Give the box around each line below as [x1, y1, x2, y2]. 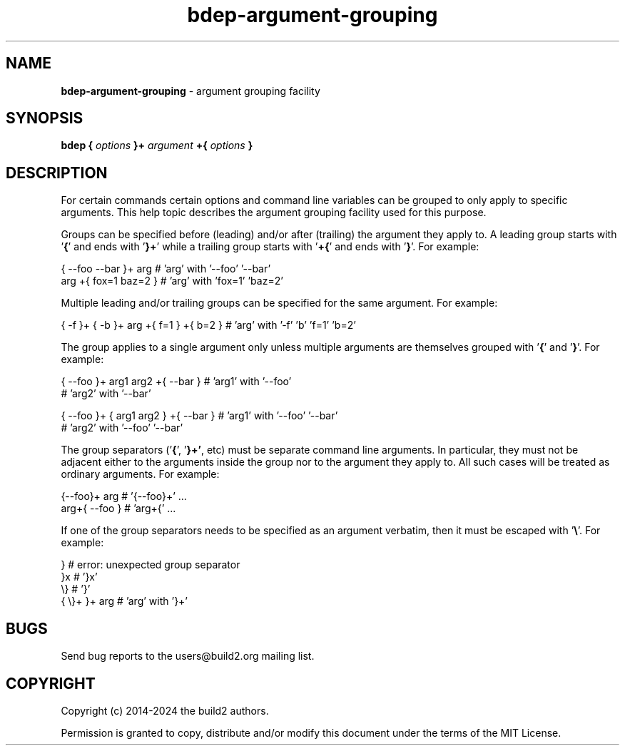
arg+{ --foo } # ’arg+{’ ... [61, 502, 176, 515]
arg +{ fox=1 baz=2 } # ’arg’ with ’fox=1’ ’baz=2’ [61, 275, 283, 287]
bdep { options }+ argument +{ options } [61, 139, 253, 152]
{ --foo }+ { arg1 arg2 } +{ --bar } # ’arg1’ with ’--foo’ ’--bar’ [61, 409, 338, 422]
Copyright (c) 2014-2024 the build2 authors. [61, 704, 269, 717]
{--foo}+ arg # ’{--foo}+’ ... [61, 490, 187, 503]
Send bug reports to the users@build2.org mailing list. [61, 650, 315, 663]
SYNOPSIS [6, 109, 83, 128]
